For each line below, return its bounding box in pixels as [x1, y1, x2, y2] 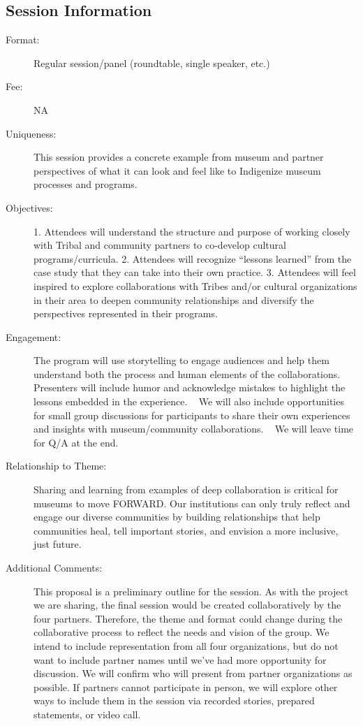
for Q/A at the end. [34, 435, 119, 449]
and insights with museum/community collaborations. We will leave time [34, 421, 354, 436]
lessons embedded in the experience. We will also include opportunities [34, 394, 344, 409]
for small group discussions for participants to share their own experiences [34, 407, 350, 422]
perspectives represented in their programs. [34, 306, 218, 321]
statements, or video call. [34, 706, 141, 721]
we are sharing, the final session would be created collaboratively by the [34, 597, 341, 612]
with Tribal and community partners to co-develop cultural [34, 238, 286, 252]
